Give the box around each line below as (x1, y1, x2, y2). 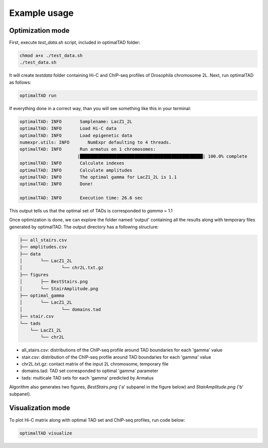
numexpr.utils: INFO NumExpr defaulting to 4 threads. (19, 139, 172, 145)
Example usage (9, 7, 74, 18)
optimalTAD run (19, 92, 57, 98)
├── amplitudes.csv (19, 244, 67, 250)
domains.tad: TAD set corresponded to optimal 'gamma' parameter (21, 368, 158, 374)
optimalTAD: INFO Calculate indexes (19, 160, 125, 166)
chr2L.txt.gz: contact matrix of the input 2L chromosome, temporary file (21, 361, 169, 367)
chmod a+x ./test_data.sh (19, 53, 83, 59)
